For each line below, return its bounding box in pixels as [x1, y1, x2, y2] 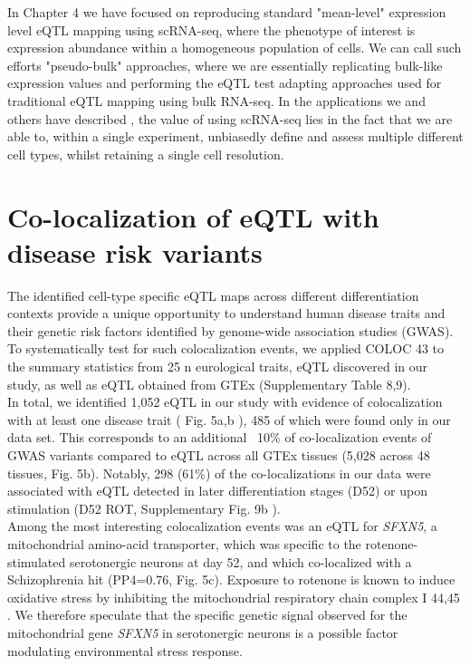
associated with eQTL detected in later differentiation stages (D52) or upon [7, 481, 427, 500]
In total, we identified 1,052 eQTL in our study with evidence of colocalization [7, 392, 443, 411]
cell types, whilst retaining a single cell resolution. [7, 144, 284, 163]
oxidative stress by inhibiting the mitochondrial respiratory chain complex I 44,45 [7, 587, 460, 606]
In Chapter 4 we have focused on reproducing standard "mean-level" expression [7, 3, 446, 21]
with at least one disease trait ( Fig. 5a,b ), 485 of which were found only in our [7, 410, 451, 429]
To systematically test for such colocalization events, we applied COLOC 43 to [7, 339, 445, 358]
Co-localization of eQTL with [7, 198, 379, 235]
